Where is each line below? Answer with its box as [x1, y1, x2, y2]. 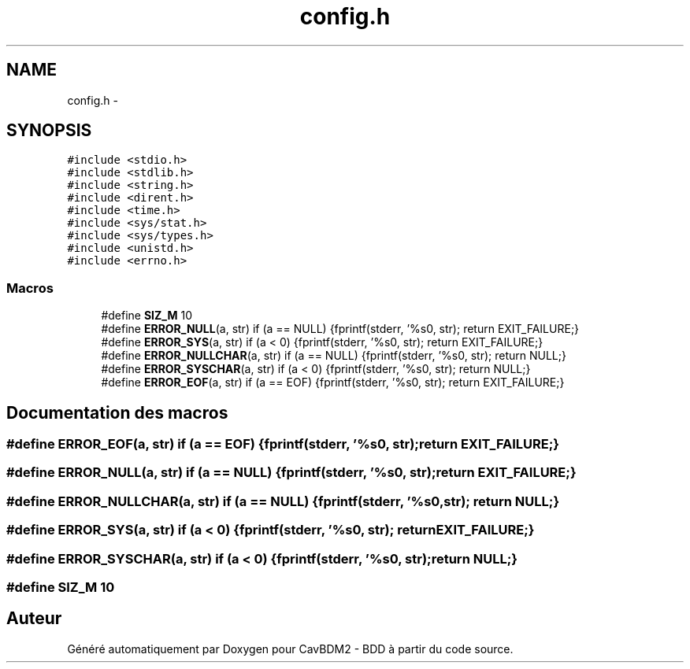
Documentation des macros [6, 402, 228, 423]
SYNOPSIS [6, 120, 92, 141]
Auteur [6, 608, 62, 629]
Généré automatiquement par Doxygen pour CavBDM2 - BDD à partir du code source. [67, 641, 514, 656]
